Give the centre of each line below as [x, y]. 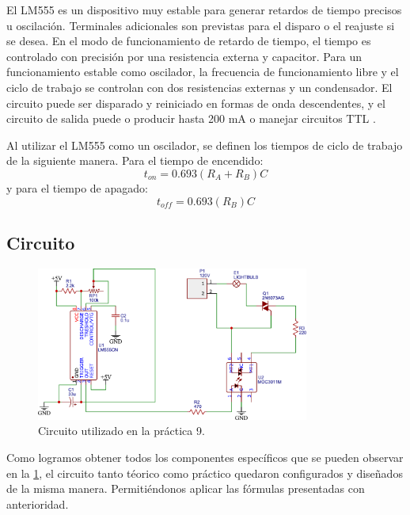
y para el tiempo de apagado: [77, 187]
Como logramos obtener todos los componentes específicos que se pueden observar [205, 458]
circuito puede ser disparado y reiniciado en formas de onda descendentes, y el [196, 103]
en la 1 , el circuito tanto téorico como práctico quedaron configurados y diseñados [205, 473]
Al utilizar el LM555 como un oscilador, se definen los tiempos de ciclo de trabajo [205, 145]
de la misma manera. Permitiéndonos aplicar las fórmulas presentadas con [186, 488]
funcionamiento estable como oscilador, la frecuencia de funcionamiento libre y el [203, 72]
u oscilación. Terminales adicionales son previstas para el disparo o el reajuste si [201, 25]
